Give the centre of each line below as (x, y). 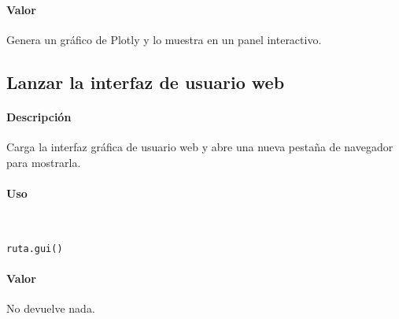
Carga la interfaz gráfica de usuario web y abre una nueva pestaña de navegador (200, 146)
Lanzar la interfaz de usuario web (146, 82)
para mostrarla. (44, 162)
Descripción (39, 116)
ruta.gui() (35, 249)
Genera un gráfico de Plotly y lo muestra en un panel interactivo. (164, 39)
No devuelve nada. (51, 308)
